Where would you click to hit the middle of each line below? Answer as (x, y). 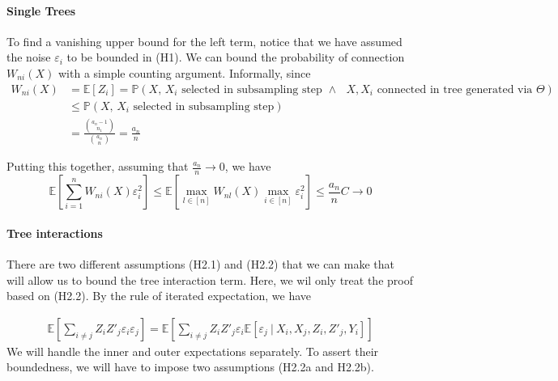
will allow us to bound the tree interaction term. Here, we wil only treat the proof (210, 279)
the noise (29, 57)
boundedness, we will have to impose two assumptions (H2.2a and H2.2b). (190, 367)
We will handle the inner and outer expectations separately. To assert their (193, 351)
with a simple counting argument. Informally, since (185, 72)
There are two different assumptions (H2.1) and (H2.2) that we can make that (201, 263)
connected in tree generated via (455, 89)
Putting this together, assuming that (98, 166)
